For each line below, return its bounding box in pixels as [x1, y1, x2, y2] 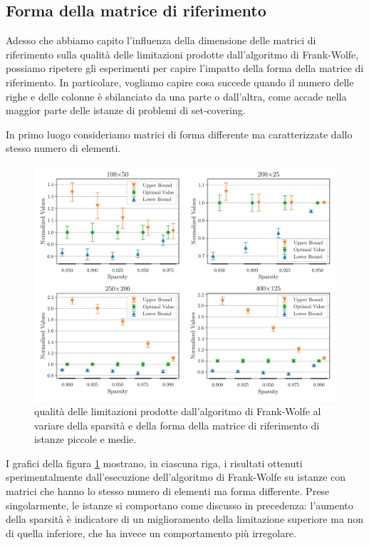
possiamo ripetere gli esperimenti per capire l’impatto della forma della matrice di [6, 61, 364, 76]
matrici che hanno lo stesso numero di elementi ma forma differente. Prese [6, 483, 330, 498]
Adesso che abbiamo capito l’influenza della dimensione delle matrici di [6, 33, 316, 48]
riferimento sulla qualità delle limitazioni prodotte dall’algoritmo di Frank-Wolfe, [6, 46, 359, 61]
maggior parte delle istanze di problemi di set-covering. [6, 103, 246, 118]
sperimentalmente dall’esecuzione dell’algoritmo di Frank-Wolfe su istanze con [6, 469, 346, 484]
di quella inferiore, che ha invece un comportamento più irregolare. [6, 525, 296, 540]
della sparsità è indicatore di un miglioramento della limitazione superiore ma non [6, 511, 364, 526]
